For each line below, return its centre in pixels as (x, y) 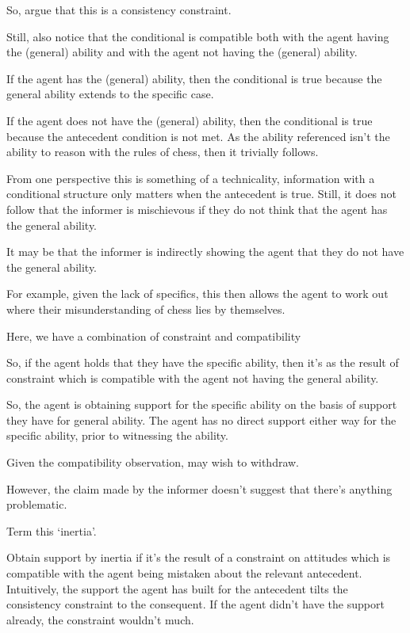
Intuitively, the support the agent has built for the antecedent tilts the (177, 588)
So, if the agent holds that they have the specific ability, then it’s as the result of (203, 362)
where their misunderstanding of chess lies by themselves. (146, 309)
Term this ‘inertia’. (52, 530)
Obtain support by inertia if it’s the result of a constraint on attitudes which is (199, 557)
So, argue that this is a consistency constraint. (119, 10)
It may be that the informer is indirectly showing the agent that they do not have (205, 252)
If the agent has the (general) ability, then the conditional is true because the (194, 78)
